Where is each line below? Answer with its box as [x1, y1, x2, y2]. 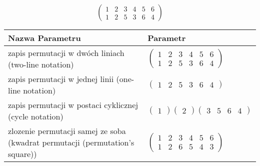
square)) [8, 148, 37, 160]
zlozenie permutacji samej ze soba [8, 125, 126, 137]
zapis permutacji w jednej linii [8, 73, 114, 85]
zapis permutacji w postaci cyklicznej [8, 99, 138, 111]
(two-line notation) [8, 58, 74, 70]
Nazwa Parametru [8, 32, 81, 44]
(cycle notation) [8, 110, 63, 122]
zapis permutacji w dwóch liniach [8, 47, 124, 59]
